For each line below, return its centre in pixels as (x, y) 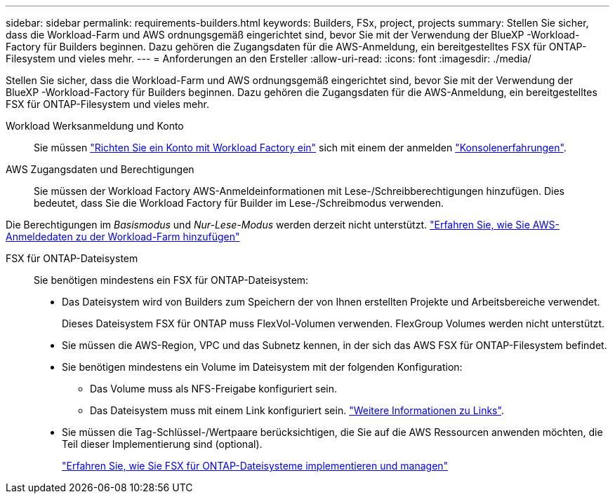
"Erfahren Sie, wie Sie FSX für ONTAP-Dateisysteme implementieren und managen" (255, 466)
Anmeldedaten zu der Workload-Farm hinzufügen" (123, 237)
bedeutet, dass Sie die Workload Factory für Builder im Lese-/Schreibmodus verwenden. (239, 203)
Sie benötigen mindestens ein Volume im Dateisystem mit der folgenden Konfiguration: (262, 367)
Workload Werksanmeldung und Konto (95, 126)
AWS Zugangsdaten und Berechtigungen (100, 169)
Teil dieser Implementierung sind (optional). (162, 444)
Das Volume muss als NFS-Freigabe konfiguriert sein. (213, 389)
